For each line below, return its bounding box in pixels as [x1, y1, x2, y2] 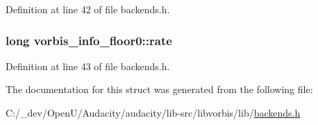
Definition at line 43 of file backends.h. [6, 58, 170, 73]
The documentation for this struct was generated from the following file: [6, 82, 313, 97]
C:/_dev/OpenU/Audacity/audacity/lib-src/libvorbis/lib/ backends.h [6, 106, 301, 119]
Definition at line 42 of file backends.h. [6, 2, 170, 16]
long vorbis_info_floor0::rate [6, 31, 172, 49]
